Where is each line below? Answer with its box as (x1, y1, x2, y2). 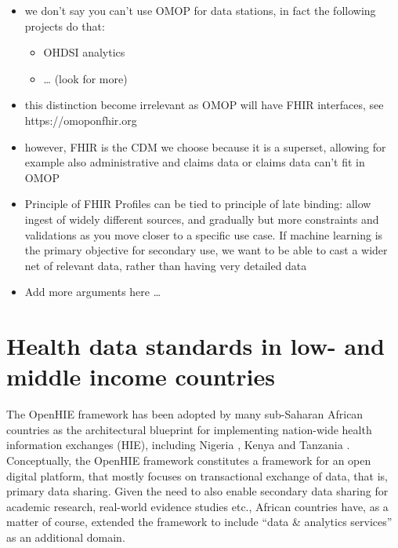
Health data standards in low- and (6, 330, 385, 362)
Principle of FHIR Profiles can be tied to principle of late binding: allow (24, 195, 371, 212)
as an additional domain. (6, 528, 125, 545)
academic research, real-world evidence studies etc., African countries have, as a (6, 498, 389, 514)
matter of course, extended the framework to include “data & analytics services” (6, 513, 393, 530)
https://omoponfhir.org (24, 111, 137, 128)
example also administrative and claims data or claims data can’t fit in (24, 154, 365, 170)
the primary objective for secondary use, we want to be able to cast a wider (24, 242, 388, 258)
